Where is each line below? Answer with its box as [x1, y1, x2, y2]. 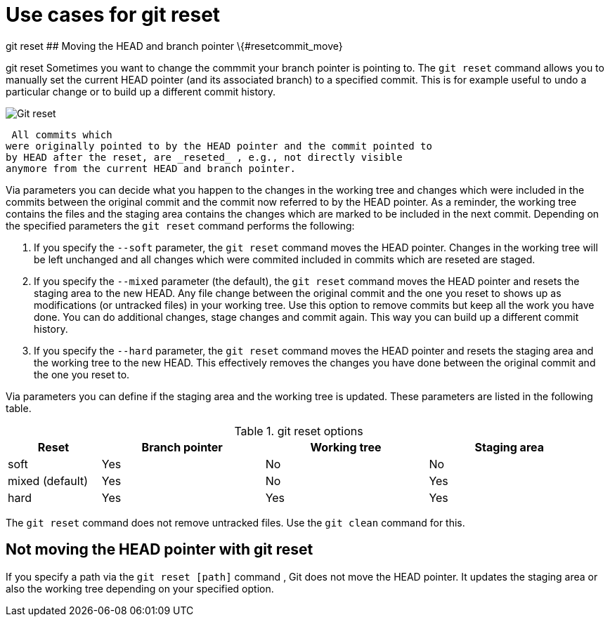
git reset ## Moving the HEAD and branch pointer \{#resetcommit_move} [6, 39, 343, 52]
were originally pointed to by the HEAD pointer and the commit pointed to [6, 140, 432, 152]
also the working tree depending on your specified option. [6, 582, 274, 595]
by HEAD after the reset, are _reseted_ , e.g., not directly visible [6, 151, 403, 163]
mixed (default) [8, 473, 88, 488]
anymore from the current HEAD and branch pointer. [6, 162, 297, 174]
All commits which [11, 128, 112, 140]
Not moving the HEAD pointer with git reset [6, 541, 313, 559]
